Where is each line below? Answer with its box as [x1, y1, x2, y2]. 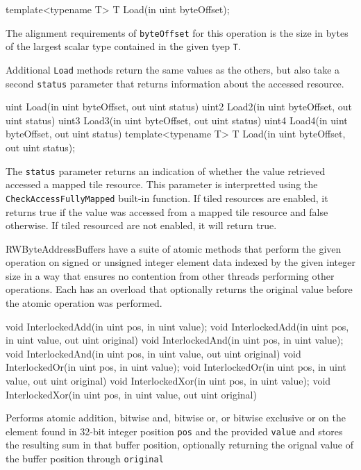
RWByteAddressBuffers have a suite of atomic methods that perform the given [6, 241, 342, 255]
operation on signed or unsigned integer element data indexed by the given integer [6, 255, 355, 269]
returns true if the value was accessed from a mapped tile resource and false [6, 204, 328, 219]
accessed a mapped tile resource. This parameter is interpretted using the [6, 177, 318, 192]
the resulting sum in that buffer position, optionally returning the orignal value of [6, 437, 354, 452]
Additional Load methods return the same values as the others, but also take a [6, 62, 340, 76]
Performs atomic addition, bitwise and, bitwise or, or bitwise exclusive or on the [6, 410, 346, 425]
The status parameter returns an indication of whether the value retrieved [6, 163, 326, 178]
